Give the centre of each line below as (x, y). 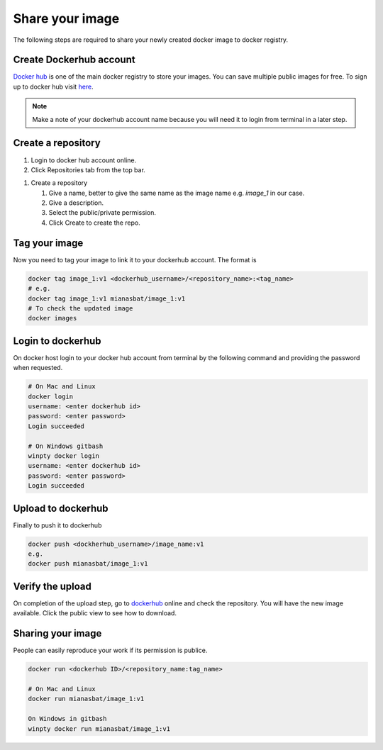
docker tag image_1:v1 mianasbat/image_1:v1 (107, 298)
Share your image (66, 18)
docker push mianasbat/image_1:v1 (88, 564)
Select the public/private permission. (102, 213)
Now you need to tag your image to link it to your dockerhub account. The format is (135, 259)
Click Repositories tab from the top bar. (88, 169)
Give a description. (76, 203)
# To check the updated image (81, 308)
